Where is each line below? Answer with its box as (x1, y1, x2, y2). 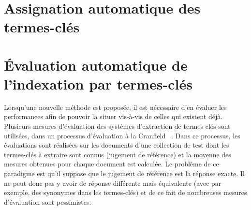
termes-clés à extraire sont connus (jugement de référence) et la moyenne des (4, 149, 231, 159)
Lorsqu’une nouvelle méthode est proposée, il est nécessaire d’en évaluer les (4, 102, 227, 112)
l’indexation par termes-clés (4, 74, 192, 93)
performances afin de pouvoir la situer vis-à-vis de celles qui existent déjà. (4, 111, 223, 121)
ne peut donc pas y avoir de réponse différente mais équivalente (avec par (4, 178, 221, 188)
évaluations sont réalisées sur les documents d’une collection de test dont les (4, 140, 229, 150)
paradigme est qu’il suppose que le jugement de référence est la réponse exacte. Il (4, 168, 245, 179)
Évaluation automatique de (4, 55, 188, 75)
